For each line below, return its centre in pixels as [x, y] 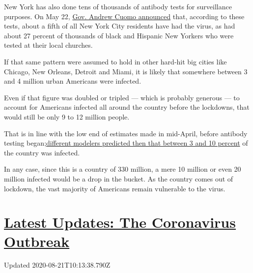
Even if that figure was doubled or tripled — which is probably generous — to [122, 97]
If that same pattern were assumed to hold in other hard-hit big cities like [115, 61]
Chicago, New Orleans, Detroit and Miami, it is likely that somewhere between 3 [126, 71]
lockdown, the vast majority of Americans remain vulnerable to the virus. [115, 188]
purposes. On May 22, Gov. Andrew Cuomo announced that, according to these [124, 16]
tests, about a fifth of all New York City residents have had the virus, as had [120, 26]
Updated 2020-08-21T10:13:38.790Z [57, 265]
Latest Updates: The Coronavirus [120, 222]
